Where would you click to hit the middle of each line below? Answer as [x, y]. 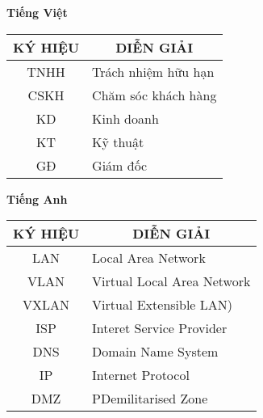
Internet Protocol [141, 375]
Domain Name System [155, 352]
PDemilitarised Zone [150, 399]
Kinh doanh [125, 118]
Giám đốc [120, 165]
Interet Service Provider [160, 328]
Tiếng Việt [37, 12]
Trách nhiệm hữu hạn [153, 71]
